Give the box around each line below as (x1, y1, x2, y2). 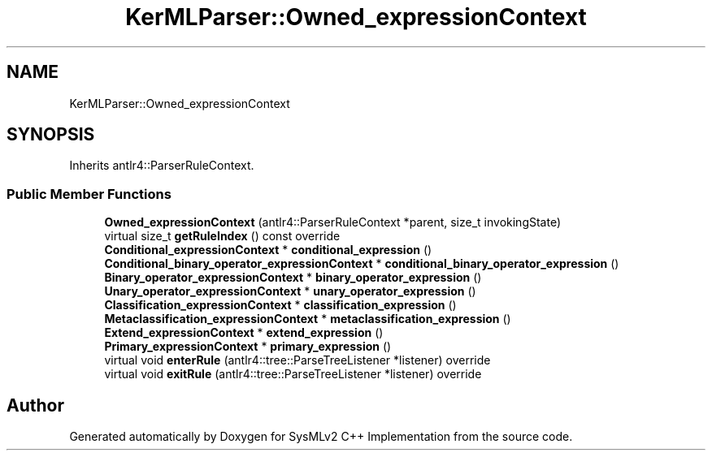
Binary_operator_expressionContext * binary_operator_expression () (104, 270, 482, 285)
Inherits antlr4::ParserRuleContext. (69, 158, 254, 173)
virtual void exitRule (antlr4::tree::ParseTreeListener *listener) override (104, 367, 482, 382)
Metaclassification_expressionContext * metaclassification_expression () (104, 312, 511, 326)
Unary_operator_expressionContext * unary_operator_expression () (104, 284, 476, 299)
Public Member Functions (7, 185, 171, 202)
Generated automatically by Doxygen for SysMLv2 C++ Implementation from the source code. (69, 429, 573, 444)
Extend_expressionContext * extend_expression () (104, 326, 384, 340)
